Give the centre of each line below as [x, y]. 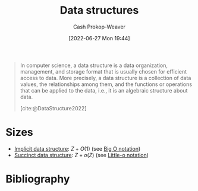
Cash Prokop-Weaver [99, 27]
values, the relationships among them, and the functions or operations [106, 84]
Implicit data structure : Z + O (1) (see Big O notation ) [77, 148]
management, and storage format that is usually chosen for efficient [103, 71]
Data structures [99, 10]
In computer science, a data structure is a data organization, [94, 65]
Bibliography [38, 179]
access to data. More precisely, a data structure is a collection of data [106, 78]
